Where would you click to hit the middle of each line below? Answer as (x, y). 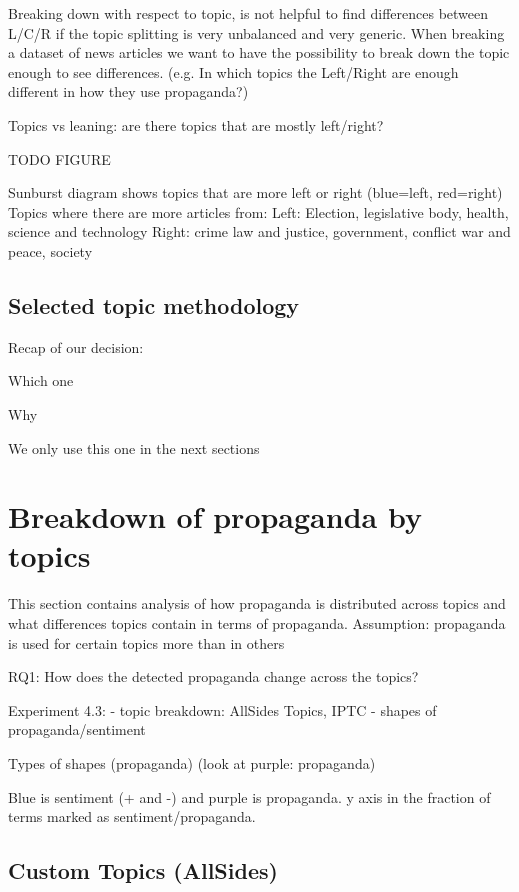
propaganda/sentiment (77, 729)
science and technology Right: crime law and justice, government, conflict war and (259, 231)
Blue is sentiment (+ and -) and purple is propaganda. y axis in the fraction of (249, 796)
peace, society (50, 250)
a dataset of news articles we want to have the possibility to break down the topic (259, 52)
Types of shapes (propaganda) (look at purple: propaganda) (192, 762)
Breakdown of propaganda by (215, 516)
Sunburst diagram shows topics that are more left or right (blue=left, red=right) (255, 192)
